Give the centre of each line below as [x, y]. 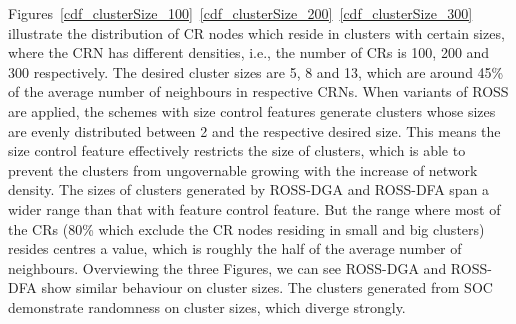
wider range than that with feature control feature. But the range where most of [254, 208]
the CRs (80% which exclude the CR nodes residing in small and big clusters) [246, 228]
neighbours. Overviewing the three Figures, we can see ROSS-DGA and [227, 267]
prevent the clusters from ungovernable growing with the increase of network [243, 169]
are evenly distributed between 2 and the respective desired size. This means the [254, 130]
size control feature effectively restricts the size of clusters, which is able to [237, 150]
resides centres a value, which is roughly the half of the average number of [235, 248]
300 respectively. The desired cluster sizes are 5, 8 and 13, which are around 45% [256, 71]
